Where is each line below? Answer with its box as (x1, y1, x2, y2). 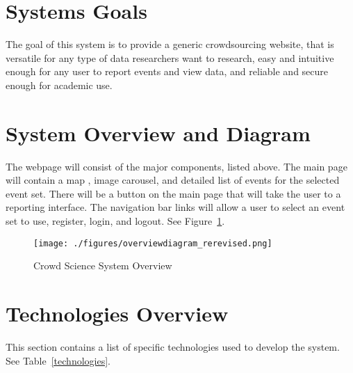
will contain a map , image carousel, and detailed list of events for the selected (6, 173, 340, 187)
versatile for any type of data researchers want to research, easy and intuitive (6, 50, 334, 65)
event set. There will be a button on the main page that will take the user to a (6, 186, 341, 200)
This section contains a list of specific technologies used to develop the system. (6, 339, 340, 354)
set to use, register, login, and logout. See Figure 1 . (6, 214, 225, 228)
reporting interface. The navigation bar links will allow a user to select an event (6, 200, 345, 214)
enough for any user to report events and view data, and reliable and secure (6, 64, 329, 79)
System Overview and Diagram (6, 118, 311, 147)
